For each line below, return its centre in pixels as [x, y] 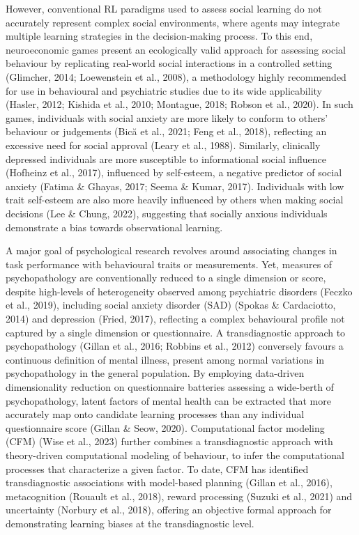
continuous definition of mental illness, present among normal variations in [165, 359]
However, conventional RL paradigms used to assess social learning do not [164, 8]
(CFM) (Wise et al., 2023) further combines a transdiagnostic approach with [169, 441]
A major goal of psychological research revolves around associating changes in [171, 250]
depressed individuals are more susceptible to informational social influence [166, 158]
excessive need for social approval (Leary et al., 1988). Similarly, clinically [163, 145]
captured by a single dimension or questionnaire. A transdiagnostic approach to [176, 332]
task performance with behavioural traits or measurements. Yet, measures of [169, 264]
